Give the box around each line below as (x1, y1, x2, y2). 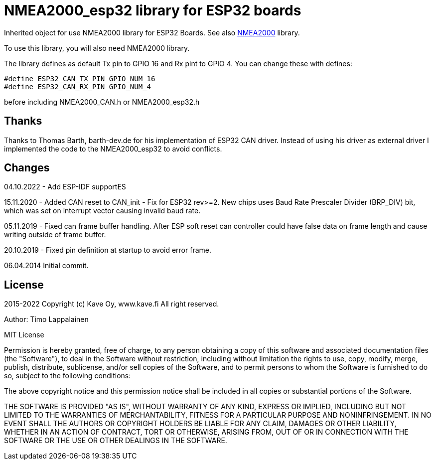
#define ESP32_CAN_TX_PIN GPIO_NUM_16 (4, 74, 155, 83)
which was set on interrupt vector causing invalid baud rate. (4, 206, 201, 215)
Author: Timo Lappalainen (4, 315, 89, 324)
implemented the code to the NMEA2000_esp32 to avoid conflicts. (4, 144, 222, 153)
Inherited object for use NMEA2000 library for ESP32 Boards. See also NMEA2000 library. (4, 28, 300, 37)
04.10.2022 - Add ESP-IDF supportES (4, 182, 126, 191)
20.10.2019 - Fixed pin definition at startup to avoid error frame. (4, 246, 211, 255)
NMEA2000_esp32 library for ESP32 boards (4, 2, 301, 19)
